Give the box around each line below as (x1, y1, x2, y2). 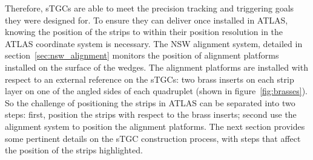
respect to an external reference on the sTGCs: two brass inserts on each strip (5, 72, 294, 85)
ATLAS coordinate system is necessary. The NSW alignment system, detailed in (5, 37, 303, 50)
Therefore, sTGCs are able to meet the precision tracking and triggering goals (5, 2, 294, 14)
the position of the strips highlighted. (5, 144, 143, 156)
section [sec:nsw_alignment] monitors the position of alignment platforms (5, 49, 279, 62)
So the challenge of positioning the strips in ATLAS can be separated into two (5, 96, 295, 109)
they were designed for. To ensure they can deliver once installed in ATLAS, (5, 13, 288, 26)
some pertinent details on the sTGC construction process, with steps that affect (5, 132, 301, 144)
